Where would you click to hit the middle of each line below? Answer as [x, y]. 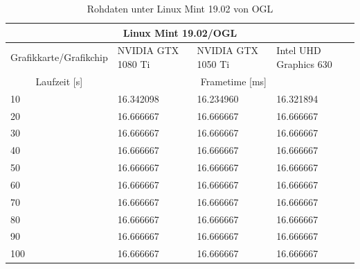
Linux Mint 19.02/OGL [180, 32]
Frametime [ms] [233, 81]
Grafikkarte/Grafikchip [59, 57]
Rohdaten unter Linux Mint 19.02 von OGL [180, 8]
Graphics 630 [304, 64]
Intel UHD [299, 50]
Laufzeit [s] [59, 81]
